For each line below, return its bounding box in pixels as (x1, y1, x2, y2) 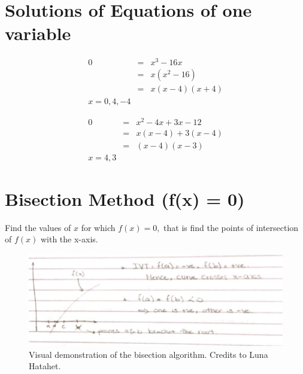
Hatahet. (29, 360, 61, 372)
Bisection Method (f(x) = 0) (5, 186, 245, 211)
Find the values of (5, 221, 71, 233)
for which (81, 221, 116, 233)
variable (5, 21, 71, 45)
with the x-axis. (40, 233, 98, 245)
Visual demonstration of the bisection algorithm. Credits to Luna (29, 348, 268, 360)
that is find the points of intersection (163, 221, 299, 233)
